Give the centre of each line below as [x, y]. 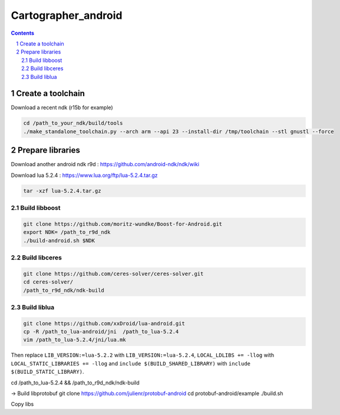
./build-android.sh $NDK [59, 241]
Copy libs [22, 404]
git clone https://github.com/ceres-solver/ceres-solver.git [113, 274]
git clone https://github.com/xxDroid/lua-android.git [104, 323]
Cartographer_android [67, 15]
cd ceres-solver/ [48, 282]
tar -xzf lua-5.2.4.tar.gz [62, 191]
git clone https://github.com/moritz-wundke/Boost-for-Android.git [123, 224]
